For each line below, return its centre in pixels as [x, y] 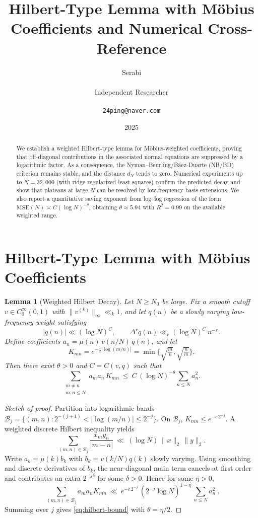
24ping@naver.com [132, 110]
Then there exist [29, 365]
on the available [205, 207]
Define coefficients [33, 341]
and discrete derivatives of [45, 468]
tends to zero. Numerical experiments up [189, 173]
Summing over [27, 509]
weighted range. [37, 215]
